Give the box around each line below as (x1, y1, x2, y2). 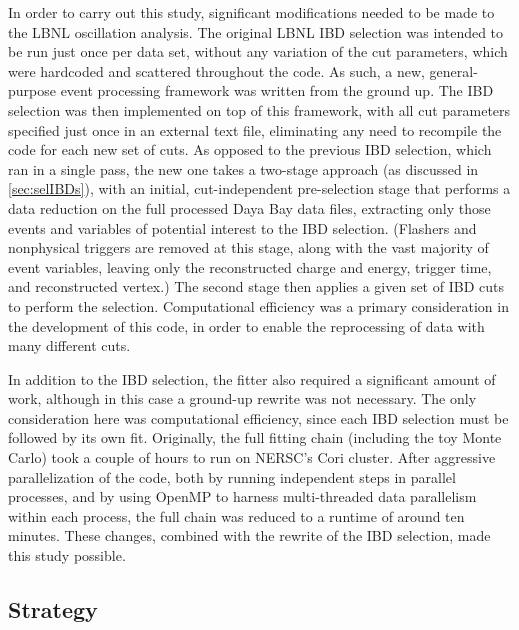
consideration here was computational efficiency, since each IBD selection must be (8, 407, 509, 428)
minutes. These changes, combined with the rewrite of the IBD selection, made (8, 525, 491, 546)
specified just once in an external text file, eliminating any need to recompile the (8, 119, 502, 140)
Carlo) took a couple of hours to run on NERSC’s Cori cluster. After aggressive (8, 447, 496, 468)
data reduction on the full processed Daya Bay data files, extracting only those (8, 197, 491, 218)
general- (429, 60, 478, 81)
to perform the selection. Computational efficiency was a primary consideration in (8, 295, 509, 316)
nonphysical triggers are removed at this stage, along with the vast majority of (8, 237, 489, 258)
